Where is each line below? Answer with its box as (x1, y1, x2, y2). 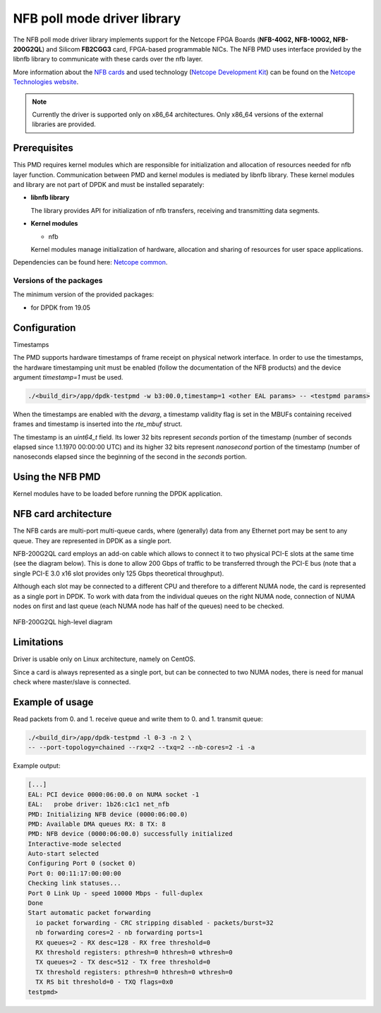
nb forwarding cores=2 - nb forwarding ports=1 (35, 928, 203, 937)
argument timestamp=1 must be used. (13, 372, 123, 381)
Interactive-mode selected (28, 839, 121, 848)
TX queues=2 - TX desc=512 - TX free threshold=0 (35, 958, 211, 966)
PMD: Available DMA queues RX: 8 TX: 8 (28, 820, 166, 828)
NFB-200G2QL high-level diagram (13, 618, 113, 626)
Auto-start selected (28, 850, 99, 858)
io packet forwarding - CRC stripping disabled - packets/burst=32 (35, 918, 274, 927)
